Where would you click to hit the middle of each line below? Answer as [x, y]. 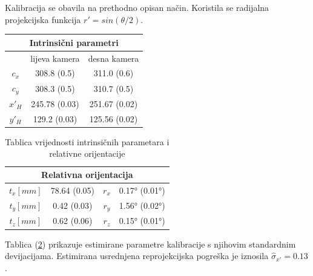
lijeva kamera [55, 58]
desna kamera [114, 58]
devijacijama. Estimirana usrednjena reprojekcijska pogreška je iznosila [137, 256]
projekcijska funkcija [43, 19]
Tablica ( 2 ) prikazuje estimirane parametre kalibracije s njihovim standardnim [150, 244]
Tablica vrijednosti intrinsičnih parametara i [87, 141]
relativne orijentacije [87, 153]
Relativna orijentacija [87, 175]
